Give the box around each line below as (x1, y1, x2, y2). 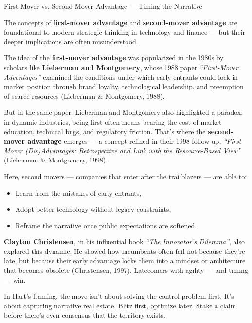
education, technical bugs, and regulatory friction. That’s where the (4, 126, 206, 136)
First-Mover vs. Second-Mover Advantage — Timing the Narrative (4, 1, 202, 11)
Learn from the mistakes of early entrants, (15, 187, 142, 197)
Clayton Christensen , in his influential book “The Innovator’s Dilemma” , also (4, 236, 245, 247)
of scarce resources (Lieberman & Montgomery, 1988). (4, 90, 165, 101)
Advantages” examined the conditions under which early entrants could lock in (4, 72, 238, 82)
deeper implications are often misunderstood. (4, 36, 138, 46)
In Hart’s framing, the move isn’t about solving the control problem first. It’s (4, 291, 234, 301)
